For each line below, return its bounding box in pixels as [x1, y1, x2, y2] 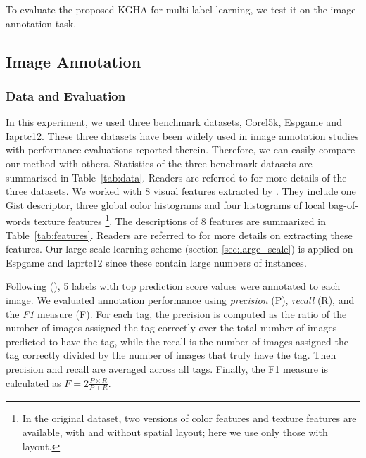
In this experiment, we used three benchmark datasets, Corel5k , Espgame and [6, 115, 342, 129]
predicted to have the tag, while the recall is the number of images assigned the [6, 333, 348, 348]
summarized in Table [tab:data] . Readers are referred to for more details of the [6, 170, 347, 184]
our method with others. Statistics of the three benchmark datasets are [6, 155, 313, 170]
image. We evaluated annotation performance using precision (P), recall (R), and [6, 292, 355, 307]
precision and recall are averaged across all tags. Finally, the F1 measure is [6, 361, 328, 376]
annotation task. [6, 15, 77, 30]
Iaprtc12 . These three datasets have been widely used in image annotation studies [6, 128, 359, 143]
